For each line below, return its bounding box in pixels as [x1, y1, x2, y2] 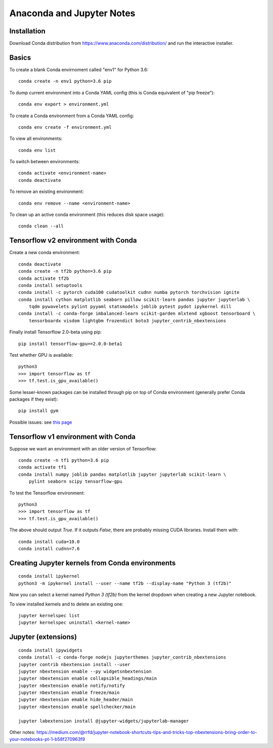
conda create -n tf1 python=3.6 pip [18, 458, 109, 463]
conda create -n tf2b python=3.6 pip [18, 268, 112, 274]
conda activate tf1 [18, 465, 67, 470]
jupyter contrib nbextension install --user [18, 662, 131, 667]
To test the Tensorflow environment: [9, 490, 85, 496]
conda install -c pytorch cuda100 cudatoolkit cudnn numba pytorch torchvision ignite [18, 289, 240, 295]
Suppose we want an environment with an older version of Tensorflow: [9, 445, 157, 452]
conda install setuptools [18, 282, 83, 288]
